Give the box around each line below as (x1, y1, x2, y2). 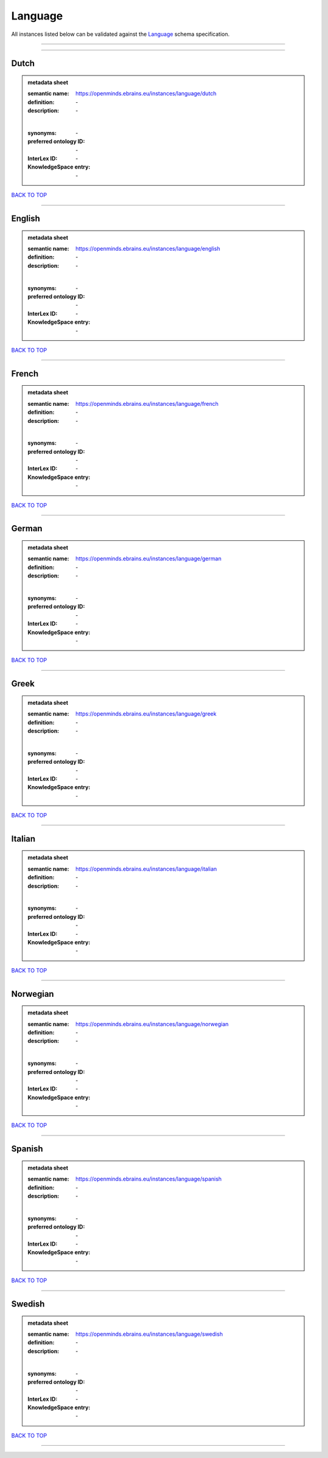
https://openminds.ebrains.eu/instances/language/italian (75, 865, 217, 873)
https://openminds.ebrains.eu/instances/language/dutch (75, 90, 217, 97)
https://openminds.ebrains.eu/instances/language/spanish (75, 1175, 222, 1183)
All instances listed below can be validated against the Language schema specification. (11, 30, 230, 38)
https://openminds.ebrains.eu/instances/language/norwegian (75, 1020, 229, 1028)
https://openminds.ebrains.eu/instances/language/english (75, 245, 220, 253)
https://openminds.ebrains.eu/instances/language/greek (75, 710, 217, 717)
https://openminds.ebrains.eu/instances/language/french (75, 400, 219, 407)
